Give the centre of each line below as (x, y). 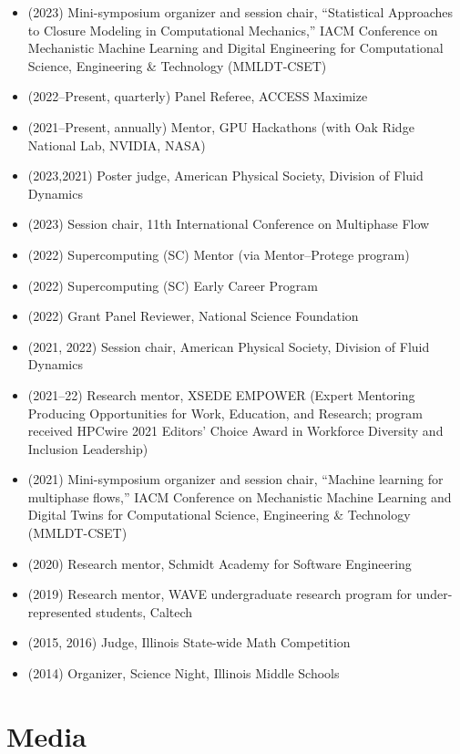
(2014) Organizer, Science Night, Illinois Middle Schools (184, 673)
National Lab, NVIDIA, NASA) (117, 145)
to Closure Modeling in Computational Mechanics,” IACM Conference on (233, 30)
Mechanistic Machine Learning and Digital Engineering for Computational (235, 48)
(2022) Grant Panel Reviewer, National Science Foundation (193, 316)
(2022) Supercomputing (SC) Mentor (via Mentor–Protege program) (219, 254)
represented (60, 611)
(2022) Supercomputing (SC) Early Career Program (173, 285)
